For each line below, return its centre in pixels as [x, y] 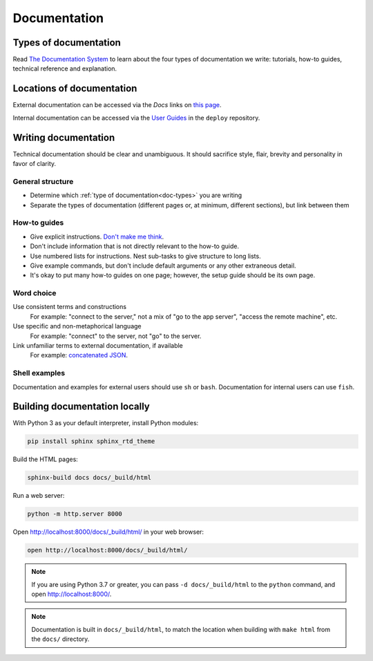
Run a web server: [39, 496]
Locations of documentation [75, 89]
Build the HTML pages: [46, 459]
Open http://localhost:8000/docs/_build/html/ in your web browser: [108, 532]
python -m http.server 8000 [75, 514]
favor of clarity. [35, 164]
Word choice [35, 293]
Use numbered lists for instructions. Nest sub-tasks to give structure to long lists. [146, 256]
